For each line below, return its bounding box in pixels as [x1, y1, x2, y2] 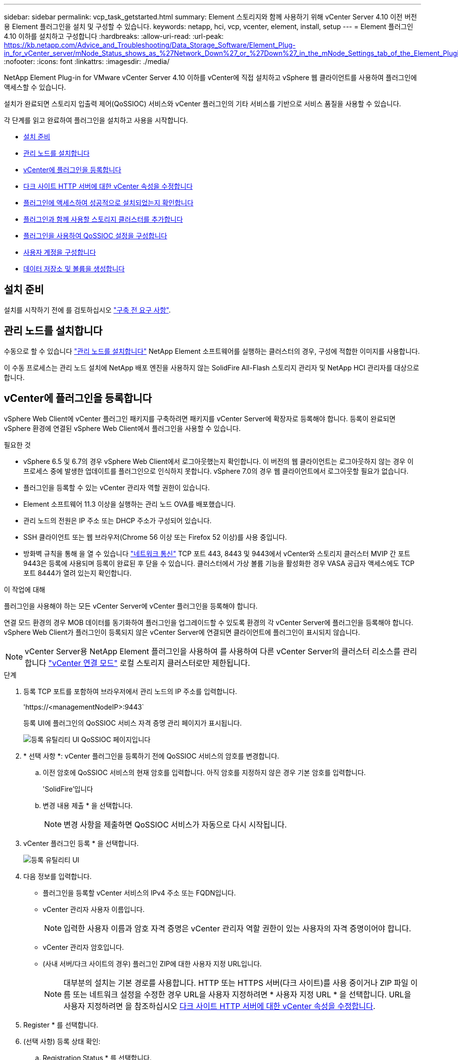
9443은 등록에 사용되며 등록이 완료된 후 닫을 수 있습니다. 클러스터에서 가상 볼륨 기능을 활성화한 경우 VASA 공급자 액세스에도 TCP [23, 559, 415, 567]
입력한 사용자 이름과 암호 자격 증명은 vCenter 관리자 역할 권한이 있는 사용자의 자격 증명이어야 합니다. [64, 923, 411, 933]
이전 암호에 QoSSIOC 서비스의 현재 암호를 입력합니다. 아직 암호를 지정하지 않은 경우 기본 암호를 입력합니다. [43, 768, 366, 777]
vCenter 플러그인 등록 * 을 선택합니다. [23, 839, 139, 847]
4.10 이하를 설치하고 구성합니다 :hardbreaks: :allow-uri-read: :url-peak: [4, 32, 224, 40]
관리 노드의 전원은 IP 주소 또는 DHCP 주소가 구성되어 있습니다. [23, 516, 212, 525]
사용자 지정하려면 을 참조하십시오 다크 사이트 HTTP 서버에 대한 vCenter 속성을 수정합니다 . [64, 1001, 376, 1011]
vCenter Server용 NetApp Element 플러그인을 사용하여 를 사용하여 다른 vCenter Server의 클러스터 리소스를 [25, 646, 401, 656]
